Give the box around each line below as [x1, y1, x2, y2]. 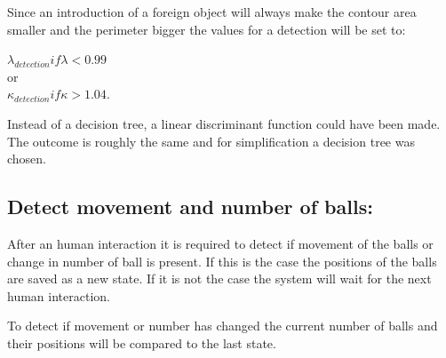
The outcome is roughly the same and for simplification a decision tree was [7, 131, 415, 150]
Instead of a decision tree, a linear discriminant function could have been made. [7, 114, 441, 132]
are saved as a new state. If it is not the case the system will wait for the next [7, 269, 432, 288]
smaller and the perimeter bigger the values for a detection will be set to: [7, 20, 406, 38]
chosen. [7, 149, 47, 168]
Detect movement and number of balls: [7, 193, 373, 220]
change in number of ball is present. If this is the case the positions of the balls [7, 251, 437, 270]
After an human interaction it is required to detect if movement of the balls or [7, 234, 434, 252]
